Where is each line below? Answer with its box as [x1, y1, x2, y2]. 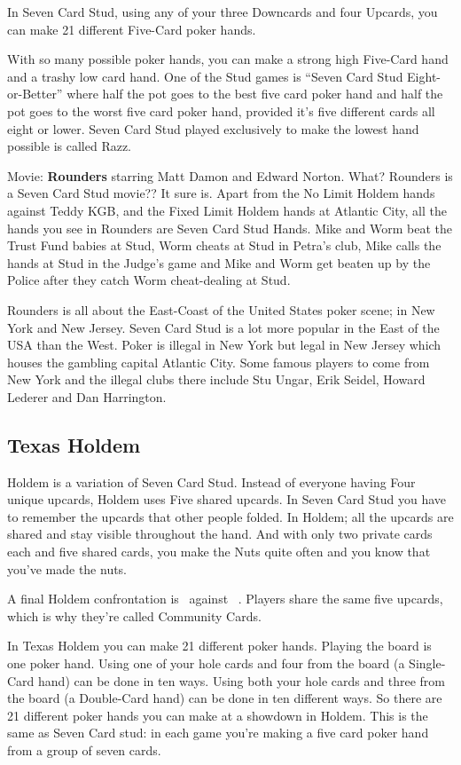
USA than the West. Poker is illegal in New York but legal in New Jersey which [7, 335, 441, 354]
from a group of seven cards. [7, 740, 161, 759]
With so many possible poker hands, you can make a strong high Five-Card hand [7, 50, 449, 68]
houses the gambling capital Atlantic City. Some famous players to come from [7, 352, 430, 371]
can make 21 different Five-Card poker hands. [7, 20, 256, 38]
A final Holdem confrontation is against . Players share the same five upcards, [7, 589, 443, 608]
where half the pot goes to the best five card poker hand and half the [66, 84, 443, 103]
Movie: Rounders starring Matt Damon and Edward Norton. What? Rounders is [7, 166, 453, 185]
